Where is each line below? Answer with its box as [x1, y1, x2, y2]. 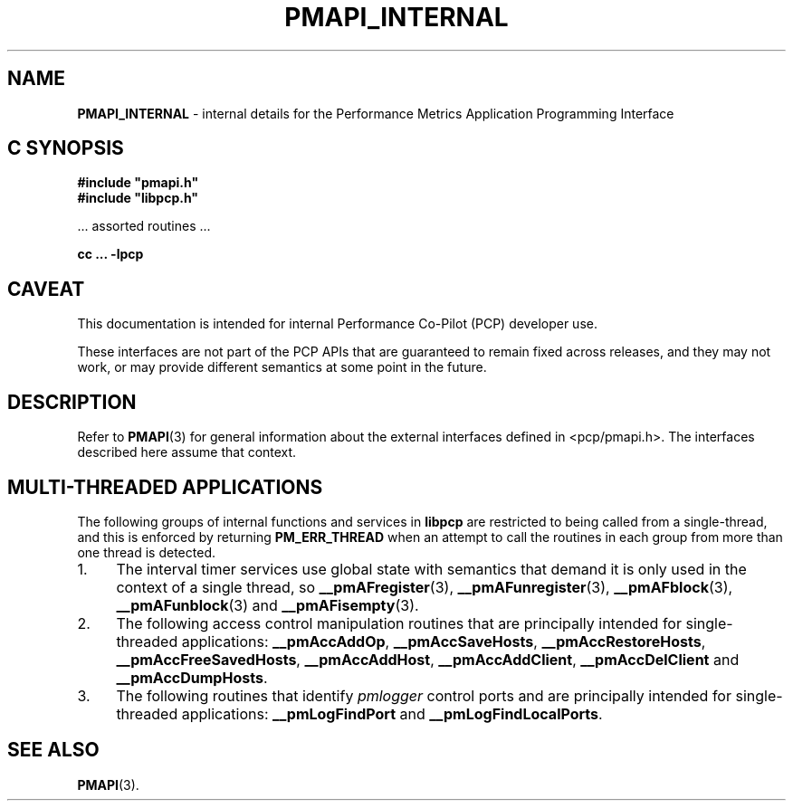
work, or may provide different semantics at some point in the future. [77, 359, 487, 375]
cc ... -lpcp [77, 246, 144, 262]
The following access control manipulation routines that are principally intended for [116, 613, 682, 632]
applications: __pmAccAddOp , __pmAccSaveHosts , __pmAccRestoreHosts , [181, 632, 706, 651]
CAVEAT [7, 277, 85, 300]
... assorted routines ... [77, 218, 211, 234]
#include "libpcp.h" [77, 190, 199, 206]
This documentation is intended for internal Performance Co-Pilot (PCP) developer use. [77, 316, 597, 332]
